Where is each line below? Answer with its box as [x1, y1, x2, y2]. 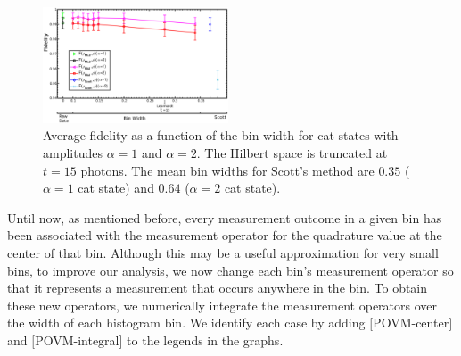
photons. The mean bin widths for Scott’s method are [80, 161, 375, 179]
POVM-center [373, 313, 449, 332]
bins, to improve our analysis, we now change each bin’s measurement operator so [7, 261, 454, 279]
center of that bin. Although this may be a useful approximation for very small [7, 244, 439, 261]
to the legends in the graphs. [127, 330, 284, 349]
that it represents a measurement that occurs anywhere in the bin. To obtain [7, 278, 428, 297]
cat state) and [78, 178, 154, 197]
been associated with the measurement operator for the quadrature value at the [7, 226, 442, 244]
